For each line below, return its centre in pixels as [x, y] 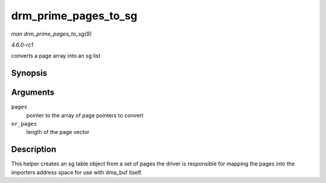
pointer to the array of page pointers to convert [85, 115]
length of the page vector [58, 132]
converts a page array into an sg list [56, 56]
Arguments [33, 93]
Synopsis [29, 73]
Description [34, 149]
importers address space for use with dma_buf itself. [77, 172]
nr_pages [24, 124]
